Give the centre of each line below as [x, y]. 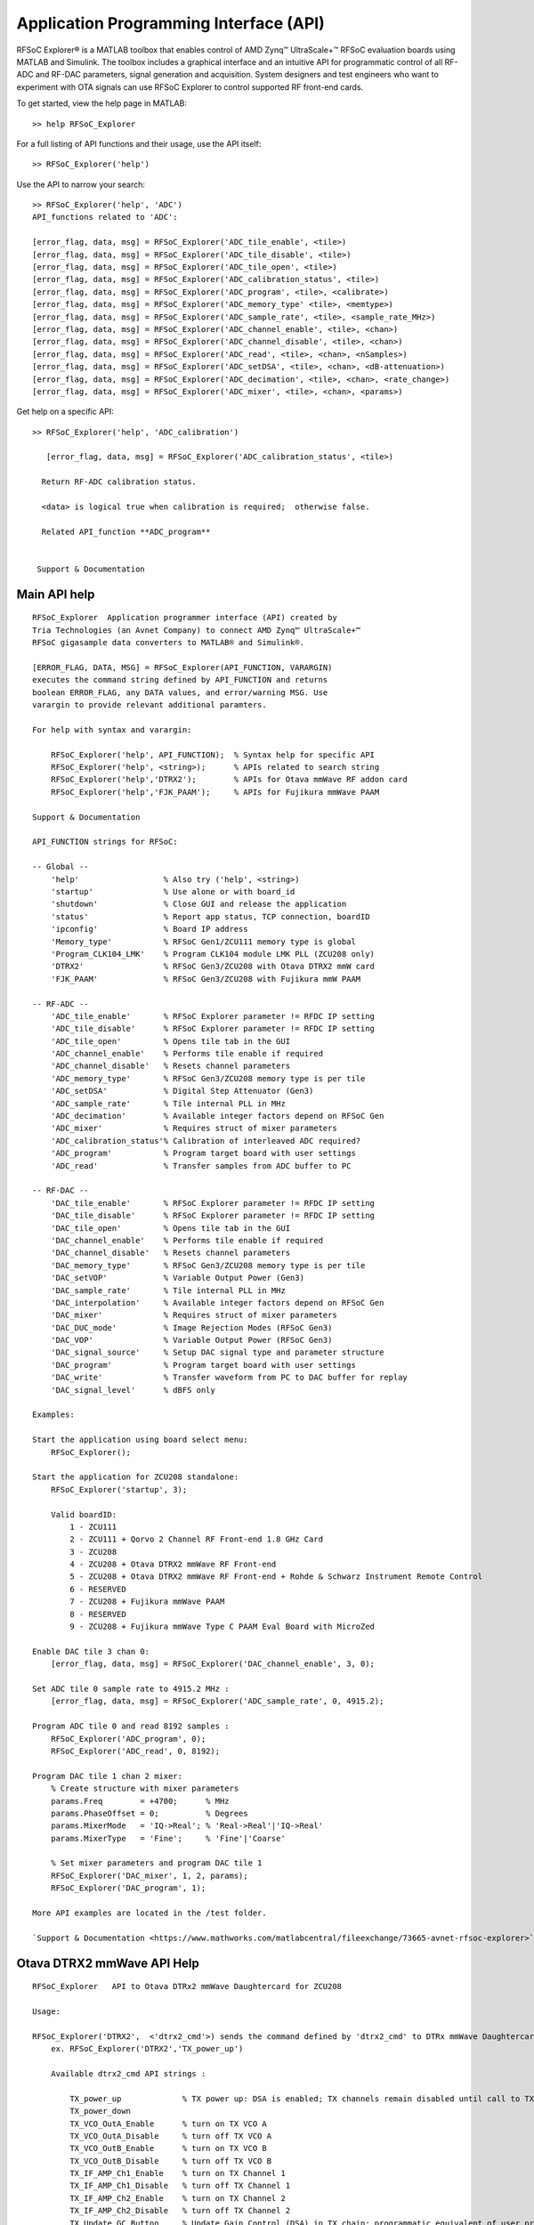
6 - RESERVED [98, 1589]
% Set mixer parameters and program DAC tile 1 [156, 1863]
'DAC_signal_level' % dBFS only [133, 1390]
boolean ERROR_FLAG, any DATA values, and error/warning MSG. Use [180, 692]
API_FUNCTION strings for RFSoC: [105, 842]
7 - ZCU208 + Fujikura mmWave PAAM [147, 1602]
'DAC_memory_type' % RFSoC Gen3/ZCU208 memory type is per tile [208, 1265]
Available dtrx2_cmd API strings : [128, 2073]
